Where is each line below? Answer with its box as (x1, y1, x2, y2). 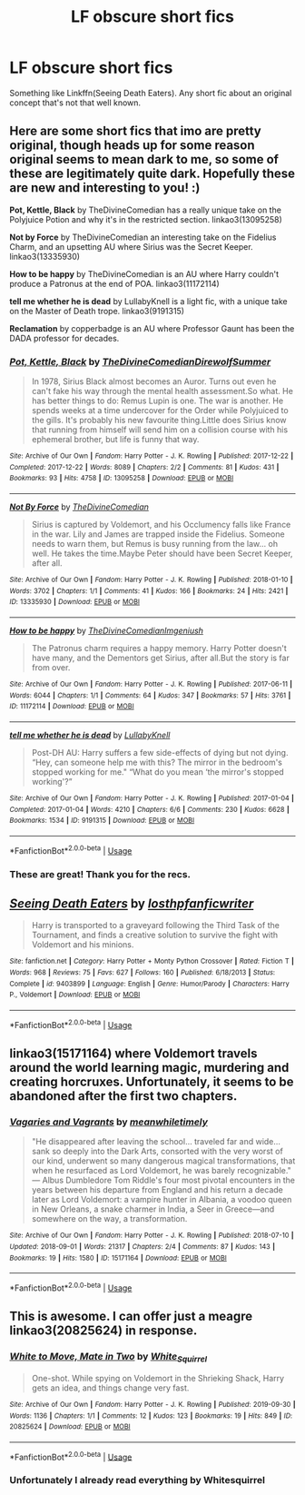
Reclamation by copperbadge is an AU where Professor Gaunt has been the (9, 322, 295, 333)
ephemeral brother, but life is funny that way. (31, 434, 200, 445)
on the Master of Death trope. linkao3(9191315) (9, 305, 184, 316)
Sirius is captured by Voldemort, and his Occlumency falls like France (31, 520, 291, 530)
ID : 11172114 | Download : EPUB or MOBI (9, 702, 134, 711)
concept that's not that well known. (9, 97, 142, 108)
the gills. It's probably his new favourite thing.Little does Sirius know (31, 415, 288, 426)
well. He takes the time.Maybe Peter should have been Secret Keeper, (31, 548, 293, 559)
